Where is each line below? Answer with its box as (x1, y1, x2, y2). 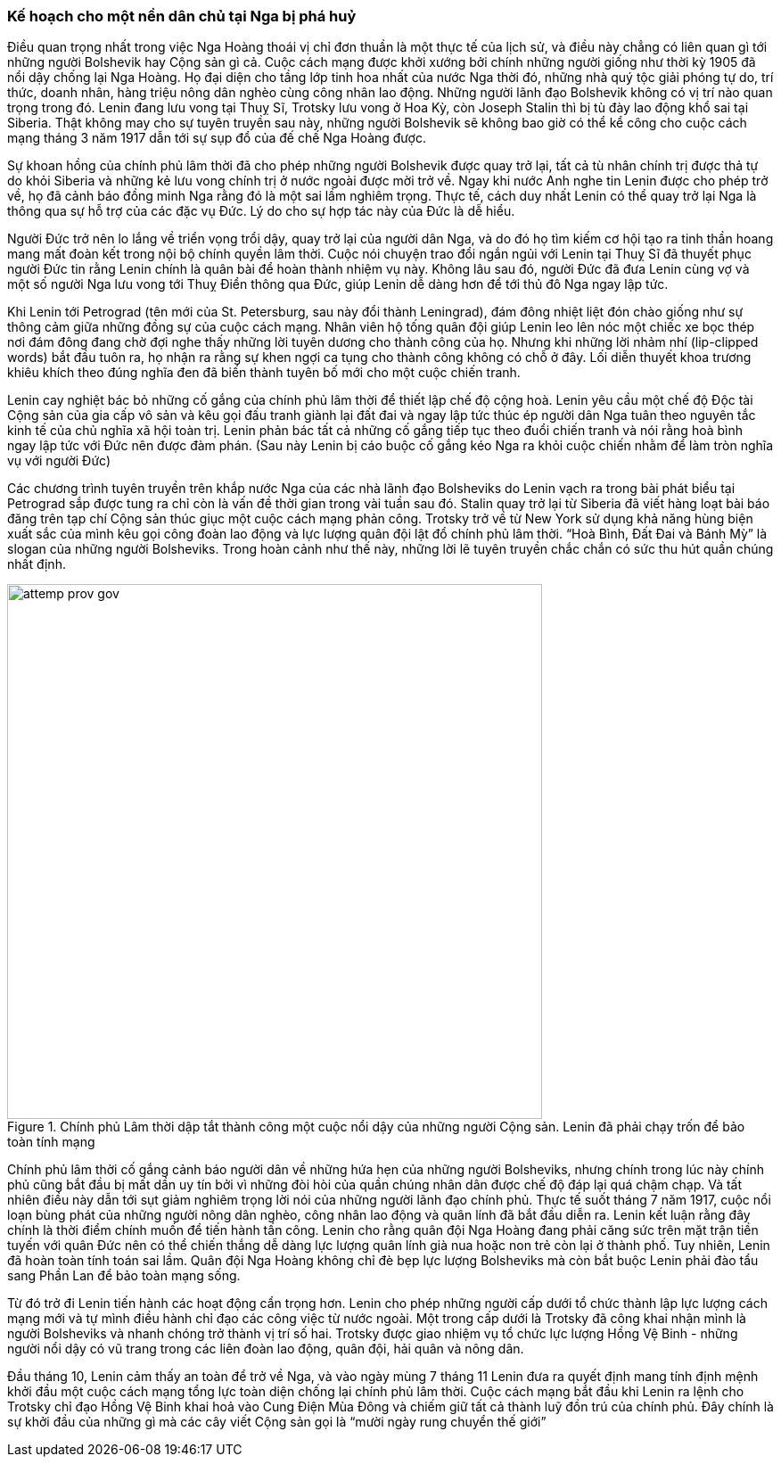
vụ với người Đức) (7, 453, 111, 469)
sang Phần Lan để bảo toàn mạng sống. (7, 1268, 241, 1284)
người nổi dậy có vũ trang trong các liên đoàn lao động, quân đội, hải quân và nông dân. (7, 1341, 524, 1357)
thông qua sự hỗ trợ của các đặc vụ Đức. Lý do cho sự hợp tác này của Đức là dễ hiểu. (7, 203, 515, 219)
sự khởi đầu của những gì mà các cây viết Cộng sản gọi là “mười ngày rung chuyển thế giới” (7, 1414, 547, 1430)
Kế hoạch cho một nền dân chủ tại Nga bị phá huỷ (7, 7, 357, 25)
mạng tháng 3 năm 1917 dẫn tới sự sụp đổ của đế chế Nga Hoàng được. (7, 130, 426, 146)
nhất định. (7, 556, 66, 572)
